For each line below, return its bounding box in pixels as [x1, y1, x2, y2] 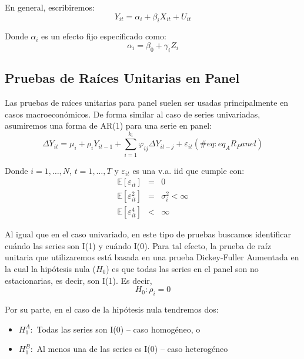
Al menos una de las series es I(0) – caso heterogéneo [36, 343, 228, 355]
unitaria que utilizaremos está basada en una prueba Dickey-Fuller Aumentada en [5, 251, 299, 263]
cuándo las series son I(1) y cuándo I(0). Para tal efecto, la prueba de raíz [5, 239, 271, 251]
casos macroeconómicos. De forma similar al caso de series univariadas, [5, 108, 260, 120]
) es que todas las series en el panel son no [106, 263, 259, 274]
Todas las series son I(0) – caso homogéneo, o [36, 323, 201, 335]
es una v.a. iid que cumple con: [132, 164, 245, 176]
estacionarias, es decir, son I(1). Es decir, [5, 274, 152, 286]
